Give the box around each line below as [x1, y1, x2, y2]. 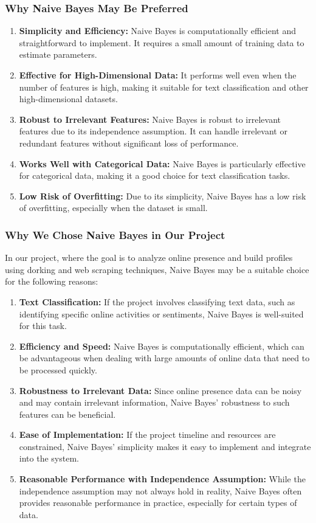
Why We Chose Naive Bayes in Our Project [5, 227, 225, 242]
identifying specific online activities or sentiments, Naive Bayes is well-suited [19, 307, 304, 320]
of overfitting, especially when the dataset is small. [19, 201, 208, 214]
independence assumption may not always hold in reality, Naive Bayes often [19, 484, 302, 497]
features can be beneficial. [19, 407, 116, 420]
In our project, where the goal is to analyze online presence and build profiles [5, 251, 293, 264]
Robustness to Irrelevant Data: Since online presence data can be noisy [19, 384, 302, 397]
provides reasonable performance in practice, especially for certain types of [19, 496, 297, 509]
